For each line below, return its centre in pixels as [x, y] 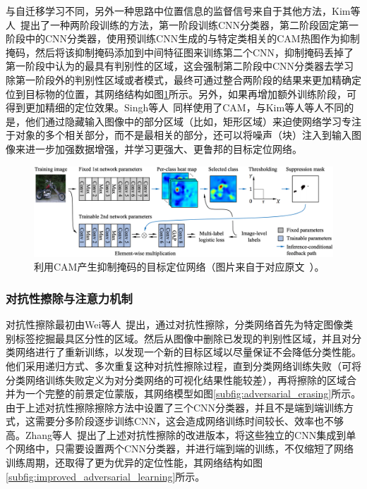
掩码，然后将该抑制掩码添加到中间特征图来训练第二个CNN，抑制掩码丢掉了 [180, 52]
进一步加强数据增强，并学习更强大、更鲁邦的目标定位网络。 [163, 148]
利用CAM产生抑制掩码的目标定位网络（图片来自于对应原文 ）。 [179, 267]
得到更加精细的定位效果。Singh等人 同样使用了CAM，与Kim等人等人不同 [175, 107]
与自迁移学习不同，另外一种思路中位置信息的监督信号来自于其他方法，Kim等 [183, 11]
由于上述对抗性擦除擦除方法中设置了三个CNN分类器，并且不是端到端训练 [175, 407]
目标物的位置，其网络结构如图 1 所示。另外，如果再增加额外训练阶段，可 [191, 93]
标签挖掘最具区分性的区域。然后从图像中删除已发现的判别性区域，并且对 [183, 338]
